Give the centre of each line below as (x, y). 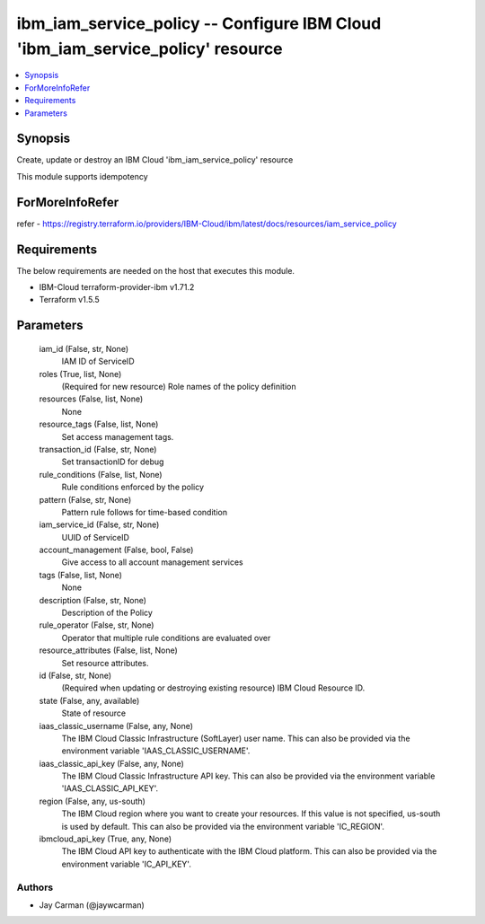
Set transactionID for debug (113, 462)
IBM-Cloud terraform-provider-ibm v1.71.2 (117, 287)
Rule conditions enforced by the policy (133, 487)
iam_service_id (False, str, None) (99, 524)
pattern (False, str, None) (85, 499)
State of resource (94, 713)
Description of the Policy (107, 613)
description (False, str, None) (93, 600)
